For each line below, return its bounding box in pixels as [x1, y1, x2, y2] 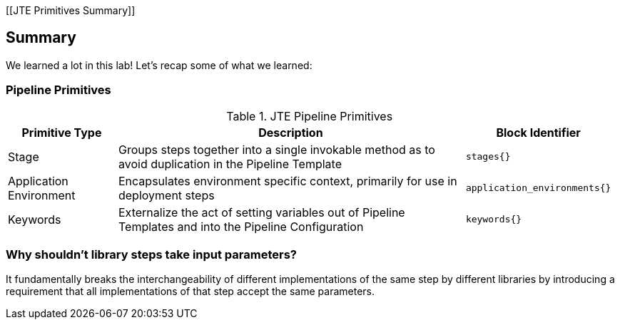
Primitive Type [21, 125, 102, 140]
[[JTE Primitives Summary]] [6, 4, 136, 16]
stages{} [465, 151, 511, 162]
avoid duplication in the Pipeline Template [118, 156, 342, 171]
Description [258, 125, 323, 140]
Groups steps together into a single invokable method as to [118, 142, 435, 157]
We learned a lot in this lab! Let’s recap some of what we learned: [6, 58, 312, 71]
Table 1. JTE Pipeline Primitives [226, 108, 393, 123]
